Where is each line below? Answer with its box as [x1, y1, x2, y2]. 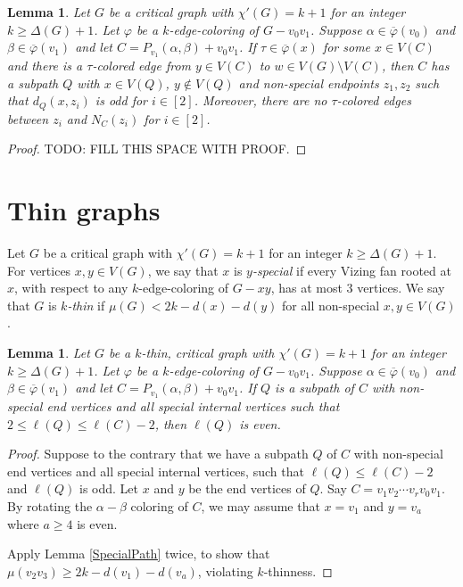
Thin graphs [7, 192, 161, 228]
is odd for [95, 91, 148, 110]
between [7, 109, 49, 128]
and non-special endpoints [238, 73, 379, 92]
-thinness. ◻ [263, 561, 333, 580]
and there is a [7, 56, 83, 75]
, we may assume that [201, 496, 320, 515]
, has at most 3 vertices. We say [270, 278, 445, 297]
